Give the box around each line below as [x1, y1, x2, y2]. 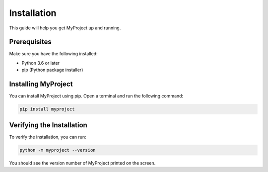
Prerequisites [9, 38, 52, 46]
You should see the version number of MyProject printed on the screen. [9, 160, 156, 166]
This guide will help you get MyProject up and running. [9, 25, 121, 31]
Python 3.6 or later [21, 60, 60, 66]
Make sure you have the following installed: [9, 51, 98, 57]
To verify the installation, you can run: [9, 134, 86, 140]
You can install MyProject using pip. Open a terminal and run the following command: [9, 93, 184, 99]
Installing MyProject [9, 80, 73, 88]
